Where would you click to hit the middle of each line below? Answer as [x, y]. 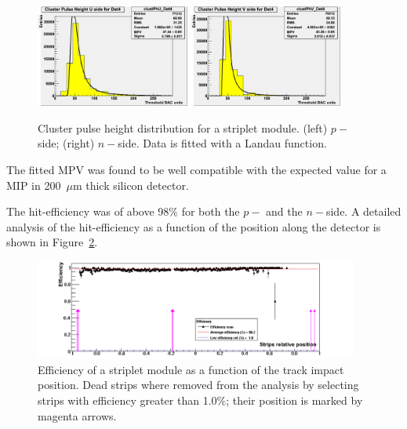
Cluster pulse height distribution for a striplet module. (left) [183, 127]
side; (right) [66, 143]
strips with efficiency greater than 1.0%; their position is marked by [200, 400]
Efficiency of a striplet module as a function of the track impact [191, 369]
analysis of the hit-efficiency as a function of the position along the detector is [194, 226]
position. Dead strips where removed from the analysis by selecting [198, 385]
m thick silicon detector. [131, 185]
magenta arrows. [77, 415]
